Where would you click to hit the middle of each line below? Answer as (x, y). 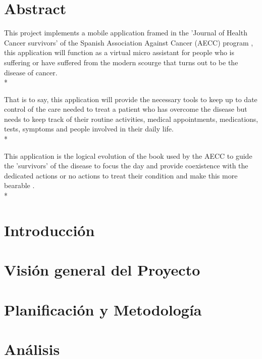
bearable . (19, 185)
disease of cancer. (31, 72)
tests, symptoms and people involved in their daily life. (89, 129)
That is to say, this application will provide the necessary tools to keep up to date (131, 99)
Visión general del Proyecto (102, 270)
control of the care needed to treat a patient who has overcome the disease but (126, 109)
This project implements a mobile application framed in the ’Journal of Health (126, 33)
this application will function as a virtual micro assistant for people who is (119, 52)
